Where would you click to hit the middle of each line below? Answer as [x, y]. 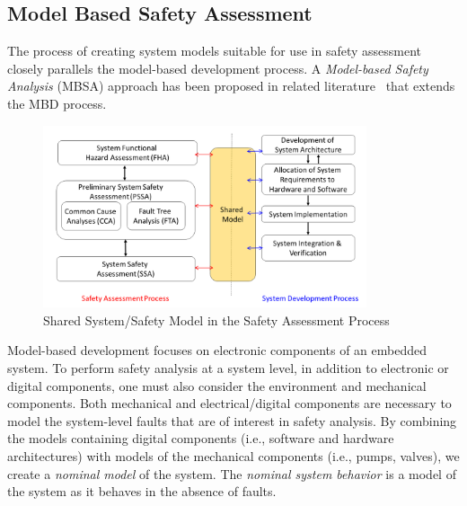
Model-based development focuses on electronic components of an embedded [217, 350]
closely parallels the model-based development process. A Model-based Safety [218, 68]
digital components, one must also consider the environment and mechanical [217, 385]
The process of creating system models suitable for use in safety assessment [215, 51]
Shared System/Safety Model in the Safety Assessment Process [216, 320]
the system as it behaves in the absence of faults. [142, 491]
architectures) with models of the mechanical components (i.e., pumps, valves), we [233, 456]
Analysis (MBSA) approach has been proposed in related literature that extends [231, 86]
